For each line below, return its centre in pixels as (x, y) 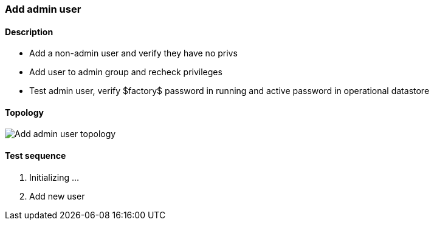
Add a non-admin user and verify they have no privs (133, 53)
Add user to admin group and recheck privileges (126, 72)
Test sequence (36, 156)
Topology (24, 112)
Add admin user (43, 9)
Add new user (57, 196)
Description (29, 32)
